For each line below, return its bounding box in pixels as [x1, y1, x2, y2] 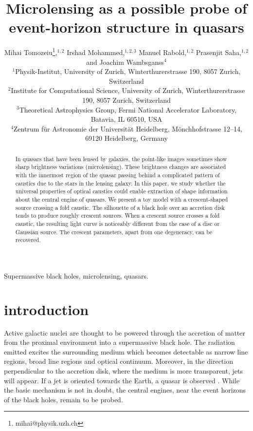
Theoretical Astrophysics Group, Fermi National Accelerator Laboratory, [19, 104, 237, 114]
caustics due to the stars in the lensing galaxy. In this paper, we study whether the [15, 179, 226, 187]
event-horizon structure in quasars [9, 17, 244, 37]
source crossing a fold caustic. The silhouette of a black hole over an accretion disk [15, 203, 225, 211]
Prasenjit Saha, [196, 47, 242, 57]
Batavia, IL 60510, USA [90, 114, 163, 124]
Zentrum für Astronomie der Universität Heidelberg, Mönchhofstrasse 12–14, [13, 123, 242, 133]
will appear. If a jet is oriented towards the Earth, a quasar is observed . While [4, 375, 240, 385]
